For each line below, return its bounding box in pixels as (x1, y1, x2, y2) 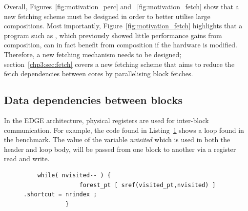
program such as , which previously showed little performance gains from (4, 30, 222, 40)
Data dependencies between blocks (4, 92, 183, 107)
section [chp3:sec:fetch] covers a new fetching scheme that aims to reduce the (4, 59, 235, 69)
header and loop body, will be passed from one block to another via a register (4, 144, 236, 154)
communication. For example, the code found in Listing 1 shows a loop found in (4, 125, 244, 135)
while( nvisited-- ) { (37, 171, 111, 179)
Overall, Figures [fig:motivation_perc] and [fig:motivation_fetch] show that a (4, 1, 239, 11)
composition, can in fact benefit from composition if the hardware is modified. (4, 40, 237, 50)
